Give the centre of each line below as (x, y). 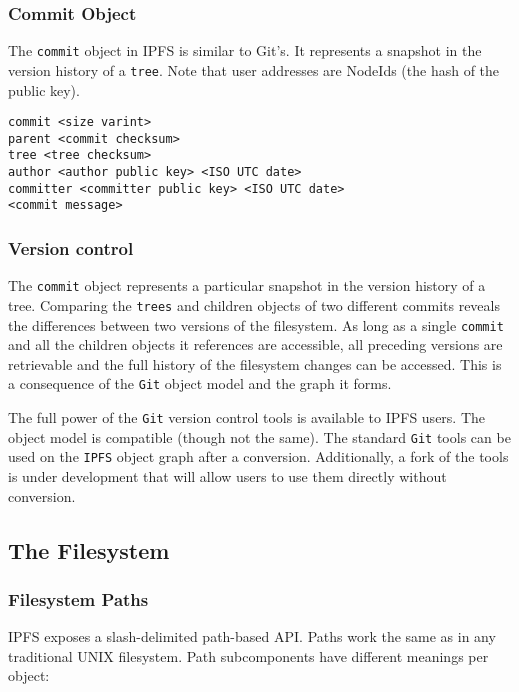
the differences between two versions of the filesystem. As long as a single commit (256, 324)
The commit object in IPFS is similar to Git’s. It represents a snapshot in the (245, 50)
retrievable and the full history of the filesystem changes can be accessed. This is (255, 363)
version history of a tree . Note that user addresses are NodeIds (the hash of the (254, 69)
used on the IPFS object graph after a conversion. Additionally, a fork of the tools (258, 456)
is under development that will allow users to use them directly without (227, 476)
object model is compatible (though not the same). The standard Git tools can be (259, 436)
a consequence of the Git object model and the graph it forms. (200, 383)
